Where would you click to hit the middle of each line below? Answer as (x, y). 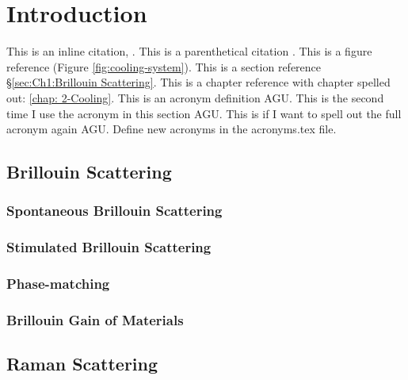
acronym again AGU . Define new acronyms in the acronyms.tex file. (172, 129)
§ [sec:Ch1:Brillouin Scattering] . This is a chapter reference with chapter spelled (198, 82)
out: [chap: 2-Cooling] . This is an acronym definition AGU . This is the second (195, 97)
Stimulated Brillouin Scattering (109, 247)
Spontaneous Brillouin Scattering (114, 211)
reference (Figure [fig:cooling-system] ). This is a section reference (164, 66)
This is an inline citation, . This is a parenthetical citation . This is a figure (189, 51)
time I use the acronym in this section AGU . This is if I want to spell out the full (204, 113)
